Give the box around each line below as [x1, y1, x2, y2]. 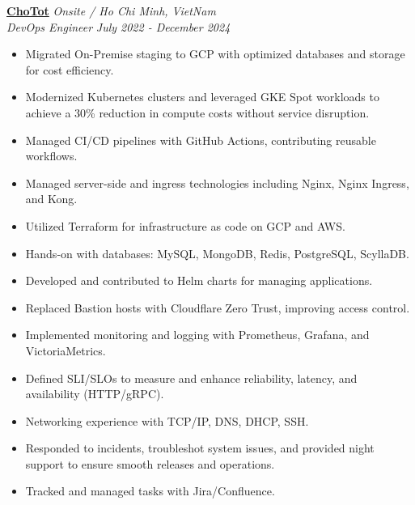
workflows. [25, 147, 78, 164]
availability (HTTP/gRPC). [25, 385, 164, 402]
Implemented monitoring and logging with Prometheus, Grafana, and [25, 326, 370, 343]
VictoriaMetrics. [25, 342, 106, 359]
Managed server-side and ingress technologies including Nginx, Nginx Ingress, [25, 174, 409, 191]
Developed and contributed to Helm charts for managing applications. [25, 272, 373, 289]
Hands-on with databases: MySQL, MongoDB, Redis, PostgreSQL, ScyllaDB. [25, 244, 409, 261]
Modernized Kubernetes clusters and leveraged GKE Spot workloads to [25, 88, 379, 105]
